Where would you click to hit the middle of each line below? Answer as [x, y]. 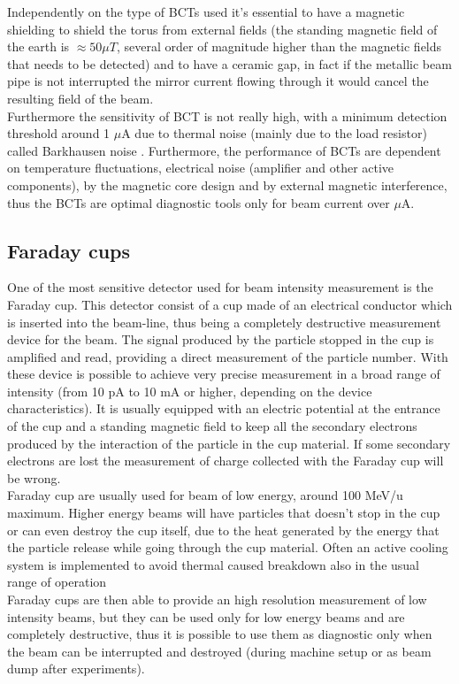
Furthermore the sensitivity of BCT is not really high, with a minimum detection [227, 115]
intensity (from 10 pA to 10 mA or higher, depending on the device [190, 391]
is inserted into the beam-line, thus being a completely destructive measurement [224, 322]
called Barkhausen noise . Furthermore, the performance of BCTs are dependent [224, 150]
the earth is [38, 46]
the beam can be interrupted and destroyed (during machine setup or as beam [219, 651]
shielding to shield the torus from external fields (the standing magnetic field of [222, 29]
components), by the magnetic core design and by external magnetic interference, [227, 184]
